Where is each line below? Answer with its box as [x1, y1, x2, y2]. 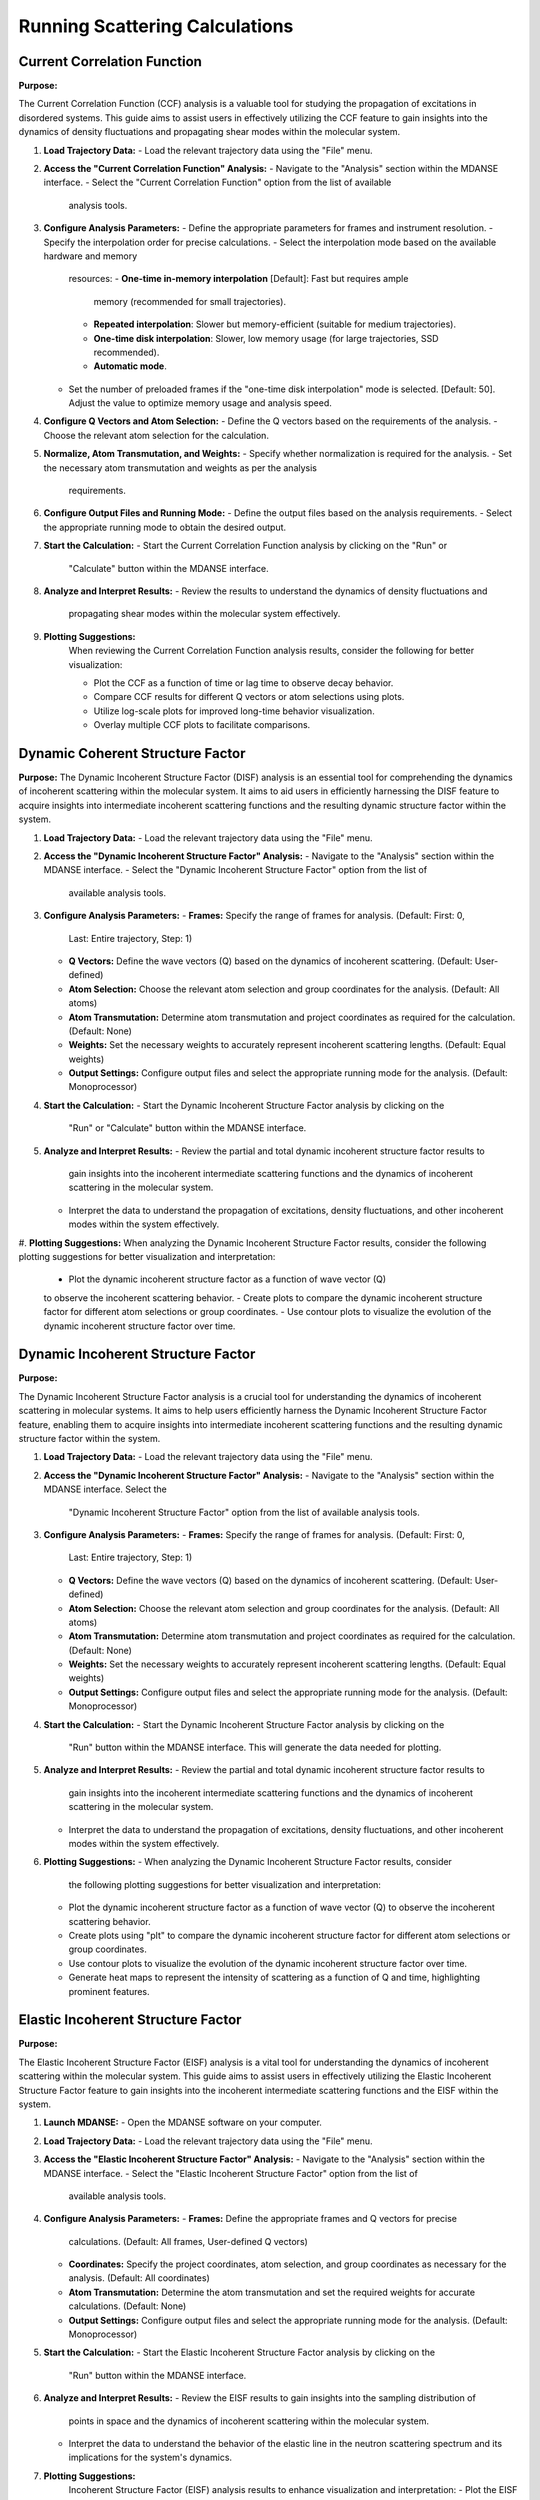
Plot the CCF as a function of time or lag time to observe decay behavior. [93, 676, 394, 689]
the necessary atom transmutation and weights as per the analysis [43, 461, 318, 474]
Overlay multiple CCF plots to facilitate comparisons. [93, 719, 311, 731]
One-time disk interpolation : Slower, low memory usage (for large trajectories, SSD [93, 332, 439, 344]
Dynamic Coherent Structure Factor [18, 745, 246, 762]
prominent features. [68, 1985, 150, 1997]
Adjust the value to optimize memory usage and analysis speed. [68, 397, 332, 409]
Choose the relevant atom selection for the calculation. [43, 429, 270, 441]
